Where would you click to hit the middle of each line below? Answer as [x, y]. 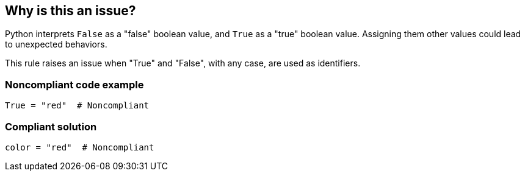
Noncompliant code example [74, 84]
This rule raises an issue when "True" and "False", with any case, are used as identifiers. [183, 63]
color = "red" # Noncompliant [80, 147]
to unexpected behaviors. [56, 44]
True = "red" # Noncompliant [77, 106]
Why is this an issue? [71, 11]
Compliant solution [51, 126]
